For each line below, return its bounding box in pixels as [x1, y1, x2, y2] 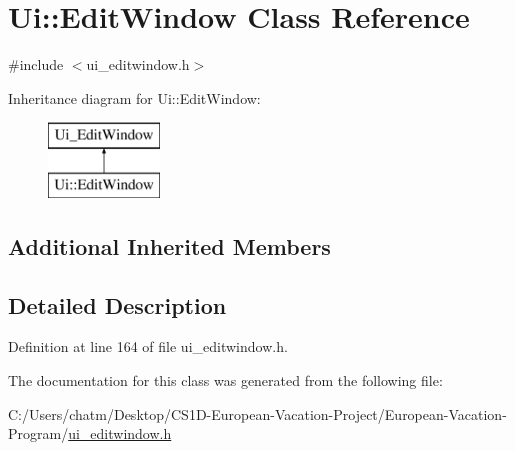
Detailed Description [8, 289, 227, 320]
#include [8, 54, 64, 75]
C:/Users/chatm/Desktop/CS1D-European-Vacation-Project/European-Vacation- [8, 403, 507, 424]
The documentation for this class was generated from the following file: [8, 370, 443, 391]
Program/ [8, 423, 69, 444]
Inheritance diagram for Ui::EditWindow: [8, 87, 261, 108]
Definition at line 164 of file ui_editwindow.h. [8, 336, 288, 357]
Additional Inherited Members [8, 230, 331, 261]
